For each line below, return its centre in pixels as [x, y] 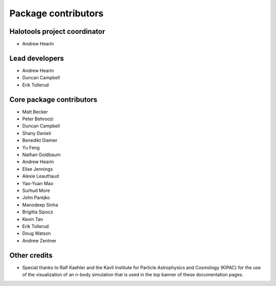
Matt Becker [35, 112]
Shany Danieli [37, 133]
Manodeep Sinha [40, 205]
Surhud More [36, 190]
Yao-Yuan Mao [38, 183]
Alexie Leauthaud [40, 176]
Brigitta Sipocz [38, 212]
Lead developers [37, 58]
